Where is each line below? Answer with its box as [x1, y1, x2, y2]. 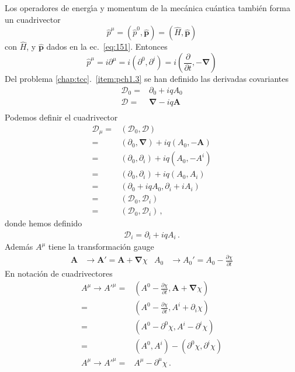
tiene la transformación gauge [48, 240, 154, 253]
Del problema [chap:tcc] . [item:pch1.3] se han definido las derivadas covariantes [5, 73, 289, 84]
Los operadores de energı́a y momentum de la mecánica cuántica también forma [5, 2, 290, 13]
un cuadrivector [5, 13, 61, 25]
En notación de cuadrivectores [5, 267, 113, 279]
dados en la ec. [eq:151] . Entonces [46, 40, 168, 53]
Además [5, 240, 33, 253]
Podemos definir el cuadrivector [5, 111, 118, 123]
